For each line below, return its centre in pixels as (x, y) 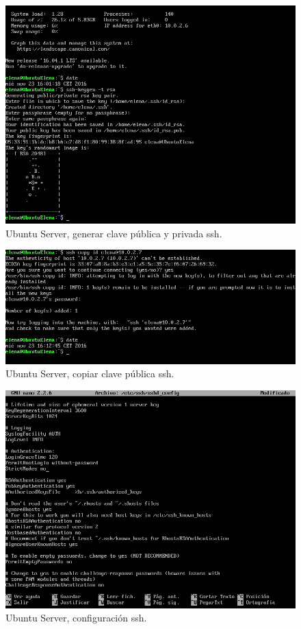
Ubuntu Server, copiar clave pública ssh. (90, 373)
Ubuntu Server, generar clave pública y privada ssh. (114, 233)
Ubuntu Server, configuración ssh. (76, 618)
